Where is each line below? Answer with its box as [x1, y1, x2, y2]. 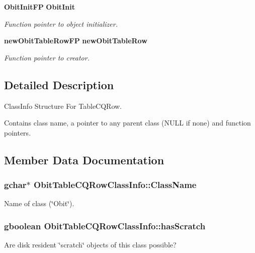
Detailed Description [4, 77, 114, 92]
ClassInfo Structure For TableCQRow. [4, 100, 122, 111]
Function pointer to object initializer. [4, 18, 118, 29]
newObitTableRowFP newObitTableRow [4, 35, 147, 46]
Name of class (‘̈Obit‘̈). [4, 198, 74, 209]
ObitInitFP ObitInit [4, 2, 75, 12]
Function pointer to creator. [4, 52, 90, 62]
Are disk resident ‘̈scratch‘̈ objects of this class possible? [4, 239, 177, 250]
